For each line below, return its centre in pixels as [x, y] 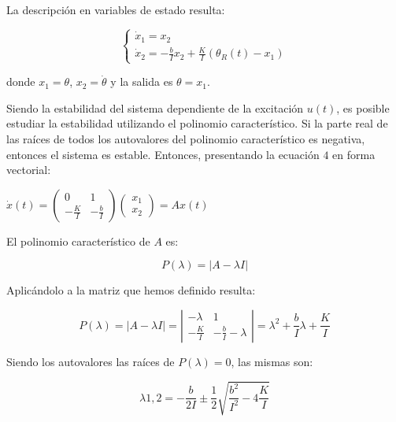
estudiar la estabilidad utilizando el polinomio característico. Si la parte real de [197, 123]
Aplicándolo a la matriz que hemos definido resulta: [131, 290]
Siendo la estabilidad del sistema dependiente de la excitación [155, 107]
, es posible [363, 107]
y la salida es [142, 81]
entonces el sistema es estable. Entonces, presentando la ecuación [163, 154]
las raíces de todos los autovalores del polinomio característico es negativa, [186, 138]
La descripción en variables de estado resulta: [116, 9]
